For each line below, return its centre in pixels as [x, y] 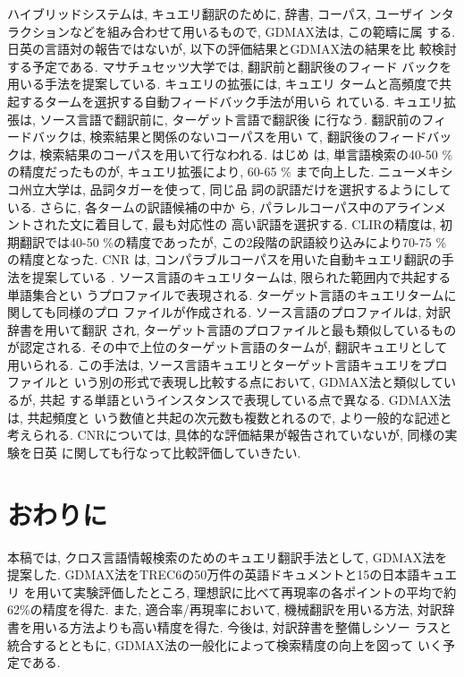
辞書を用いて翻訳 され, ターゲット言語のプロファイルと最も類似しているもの [232, 329]
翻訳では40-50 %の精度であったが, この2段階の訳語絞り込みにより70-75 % [233, 241]
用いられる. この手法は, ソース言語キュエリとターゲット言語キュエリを [215, 364]
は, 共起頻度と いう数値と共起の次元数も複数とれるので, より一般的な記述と [230, 417]
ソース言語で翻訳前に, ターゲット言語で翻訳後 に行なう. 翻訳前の [231, 119]
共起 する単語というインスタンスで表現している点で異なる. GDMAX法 [245, 400]
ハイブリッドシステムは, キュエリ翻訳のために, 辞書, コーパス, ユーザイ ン [224, 13]
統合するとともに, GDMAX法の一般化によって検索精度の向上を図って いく [225, 644]
